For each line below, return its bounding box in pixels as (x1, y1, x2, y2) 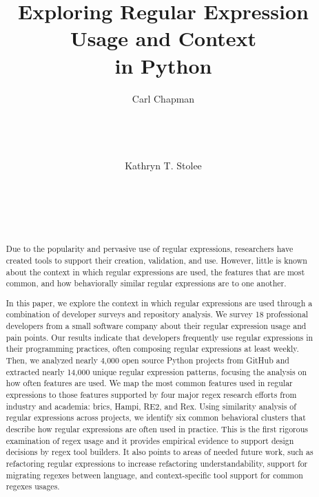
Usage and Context (70, 24, 257, 52)
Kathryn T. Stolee (125, 158, 202, 173)
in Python (114, 51, 212, 79)
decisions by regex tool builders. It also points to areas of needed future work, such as (6, 446, 313, 458)
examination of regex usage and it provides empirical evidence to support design (6, 434, 294, 446)
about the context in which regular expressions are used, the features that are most (6, 266, 305, 277)
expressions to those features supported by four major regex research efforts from (6, 389, 297, 400)
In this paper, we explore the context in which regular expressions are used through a (6, 297, 313, 308)
